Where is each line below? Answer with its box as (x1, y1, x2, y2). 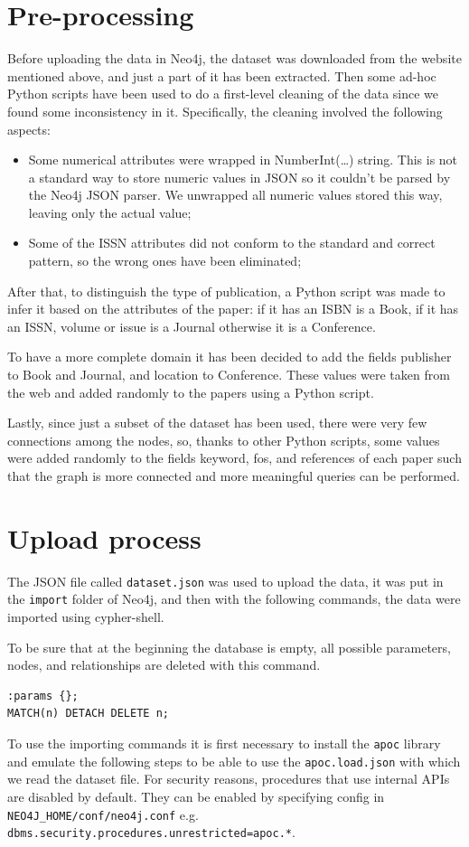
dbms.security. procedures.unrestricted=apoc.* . (7, 823, 295, 842)
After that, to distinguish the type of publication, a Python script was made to (7, 281, 446, 300)
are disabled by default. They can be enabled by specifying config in (7, 786, 385, 805)
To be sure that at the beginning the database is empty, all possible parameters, (7, 637, 451, 656)
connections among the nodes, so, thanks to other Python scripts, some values (7, 430, 440, 449)
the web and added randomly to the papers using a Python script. (7, 382, 374, 401)
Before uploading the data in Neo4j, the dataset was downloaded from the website (7, 49, 462, 68)
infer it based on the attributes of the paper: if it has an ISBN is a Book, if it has (7, 299, 459, 318)
